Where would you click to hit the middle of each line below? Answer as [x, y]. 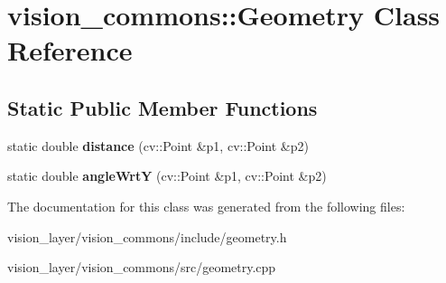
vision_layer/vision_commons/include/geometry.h [147, 236]
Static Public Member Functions [163, 107]
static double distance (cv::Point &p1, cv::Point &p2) [158, 145]
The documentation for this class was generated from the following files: [206, 206]
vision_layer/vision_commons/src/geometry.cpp [142, 267]
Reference [70, 50]
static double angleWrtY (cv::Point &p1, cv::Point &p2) [167, 176]
